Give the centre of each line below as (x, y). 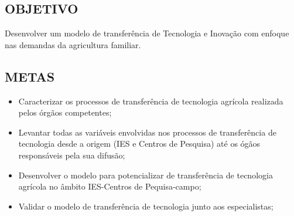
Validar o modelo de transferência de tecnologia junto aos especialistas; (146, 206)
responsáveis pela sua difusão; (72, 155)
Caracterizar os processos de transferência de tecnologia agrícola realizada (151, 101)
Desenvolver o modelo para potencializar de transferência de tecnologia (146, 175)
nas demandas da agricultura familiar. (73, 44)
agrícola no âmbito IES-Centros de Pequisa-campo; (110, 186)
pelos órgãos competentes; (65, 112)
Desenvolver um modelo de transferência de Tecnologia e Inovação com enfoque (147, 33)
